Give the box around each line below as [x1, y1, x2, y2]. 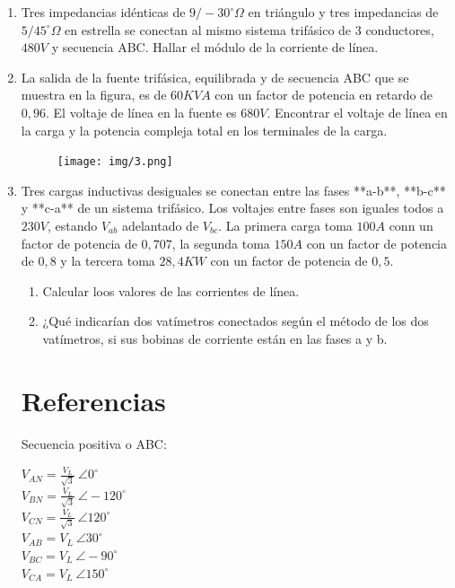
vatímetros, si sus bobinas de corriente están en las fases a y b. [42, 329, 388, 347]
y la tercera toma [60, 251, 155, 270]
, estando [47, 216, 98, 234]
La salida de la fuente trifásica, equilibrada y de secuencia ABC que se [21, 67, 409, 86]
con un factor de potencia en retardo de [214, 85, 433, 104]
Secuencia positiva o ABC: [21, 434, 167, 452]
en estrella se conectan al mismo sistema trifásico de [65, 20, 352, 39]
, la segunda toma [171, 233, 270, 252]
